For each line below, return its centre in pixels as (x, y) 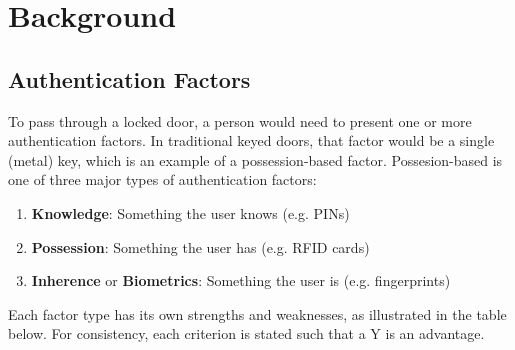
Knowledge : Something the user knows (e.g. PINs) (190, 212)
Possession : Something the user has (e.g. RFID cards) (200, 246)
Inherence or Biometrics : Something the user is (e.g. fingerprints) (241, 280)
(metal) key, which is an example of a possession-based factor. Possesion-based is (255, 159)
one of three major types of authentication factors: (162, 179)
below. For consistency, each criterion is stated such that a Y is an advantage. (246, 333)
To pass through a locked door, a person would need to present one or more (240, 120)
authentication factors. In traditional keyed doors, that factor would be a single (251, 140)
